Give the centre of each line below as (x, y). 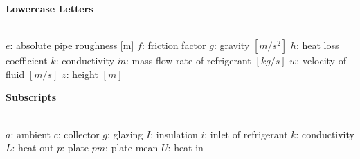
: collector (79, 134)
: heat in (186, 148)
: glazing (125, 134)
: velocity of (321, 60)
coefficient (27, 60)
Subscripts (31, 97)
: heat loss (317, 45)
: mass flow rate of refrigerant (189, 60)
